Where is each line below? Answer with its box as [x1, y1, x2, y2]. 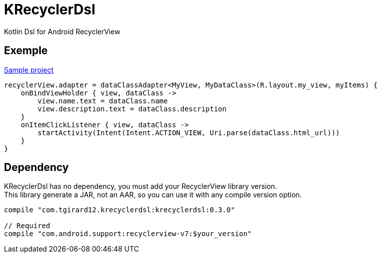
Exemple [4, 44, 48, 57]
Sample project [4, 65, 54, 74]
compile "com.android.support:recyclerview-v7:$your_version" [4, 230, 252, 238]
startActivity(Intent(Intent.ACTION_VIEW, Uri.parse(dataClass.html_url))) [37, 128, 340, 137]
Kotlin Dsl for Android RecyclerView [4, 27, 121, 36]
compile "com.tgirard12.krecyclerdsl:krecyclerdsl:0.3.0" [4, 206, 235, 214]
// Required [4, 222, 50, 230]
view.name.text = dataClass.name [37, 96, 168, 105]
